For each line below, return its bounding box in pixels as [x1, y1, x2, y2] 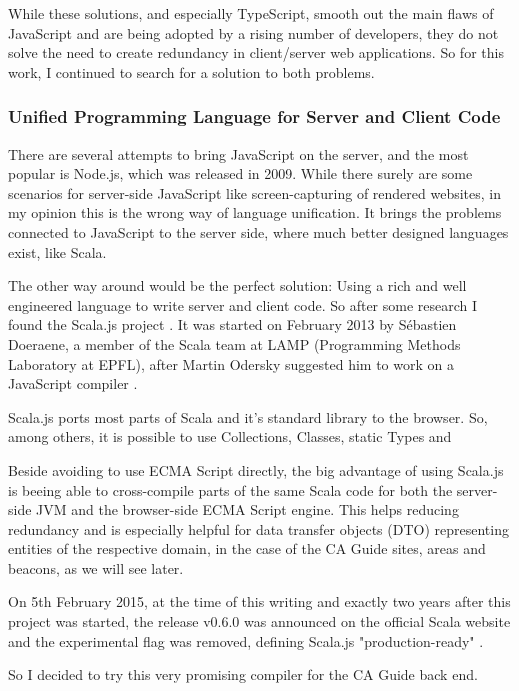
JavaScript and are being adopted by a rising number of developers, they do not [8, 22, 499, 43]
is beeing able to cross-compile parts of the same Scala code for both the [8, 479, 453, 500]
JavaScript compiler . [8, 373, 138, 394]
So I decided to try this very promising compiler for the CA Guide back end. [8, 664, 478, 685]
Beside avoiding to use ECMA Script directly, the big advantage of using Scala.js [8, 459, 504, 480]
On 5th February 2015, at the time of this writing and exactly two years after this [8, 591, 511, 612]
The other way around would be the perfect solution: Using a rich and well [8, 275, 467, 296]
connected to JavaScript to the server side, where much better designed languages [8, 221, 509, 242]
